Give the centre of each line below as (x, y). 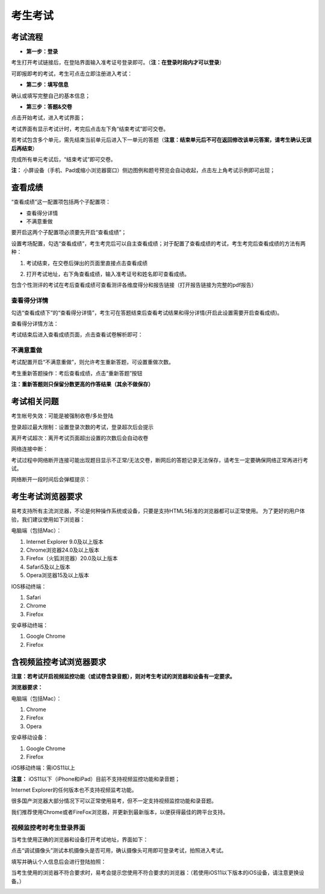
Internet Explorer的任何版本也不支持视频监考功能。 (74, 790)
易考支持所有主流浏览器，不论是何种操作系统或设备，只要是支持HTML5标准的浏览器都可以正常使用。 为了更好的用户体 (158, 511)
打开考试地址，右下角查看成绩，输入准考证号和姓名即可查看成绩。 (108, 274)
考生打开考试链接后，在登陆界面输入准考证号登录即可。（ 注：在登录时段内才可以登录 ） (118, 63)
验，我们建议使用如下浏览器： (48, 519)
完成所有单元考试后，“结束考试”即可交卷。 (64, 159)
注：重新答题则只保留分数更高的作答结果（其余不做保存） (82, 384)
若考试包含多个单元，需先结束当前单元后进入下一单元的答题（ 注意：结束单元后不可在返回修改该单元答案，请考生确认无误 (161, 140)
